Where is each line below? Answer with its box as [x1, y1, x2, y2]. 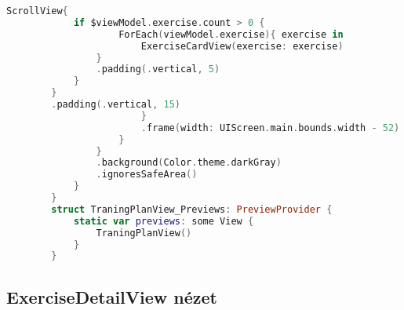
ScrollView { [6, 5, 68, 16]
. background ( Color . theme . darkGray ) [96, 157, 282, 169]
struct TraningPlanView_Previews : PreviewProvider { [51, 203, 333, 215]
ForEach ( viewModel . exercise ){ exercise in [118, 28, 344, 40]
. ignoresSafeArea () [96, 169, 198, 181]
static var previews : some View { [73, 215, 254, 227]
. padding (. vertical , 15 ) [51, 99, 181, 110]
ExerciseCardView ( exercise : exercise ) [140, 40, 344, 52]
